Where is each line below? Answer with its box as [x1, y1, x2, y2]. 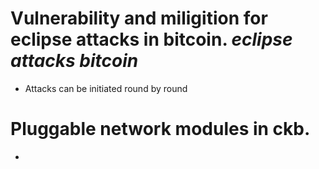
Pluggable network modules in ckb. [10, 118, 311, 141]
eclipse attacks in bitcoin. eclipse [10, 28, 293, 51]
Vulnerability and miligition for [10, 7, 268, 30]
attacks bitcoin [10, 50, 139, 72]
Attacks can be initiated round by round [24, 82, 188, 94]
